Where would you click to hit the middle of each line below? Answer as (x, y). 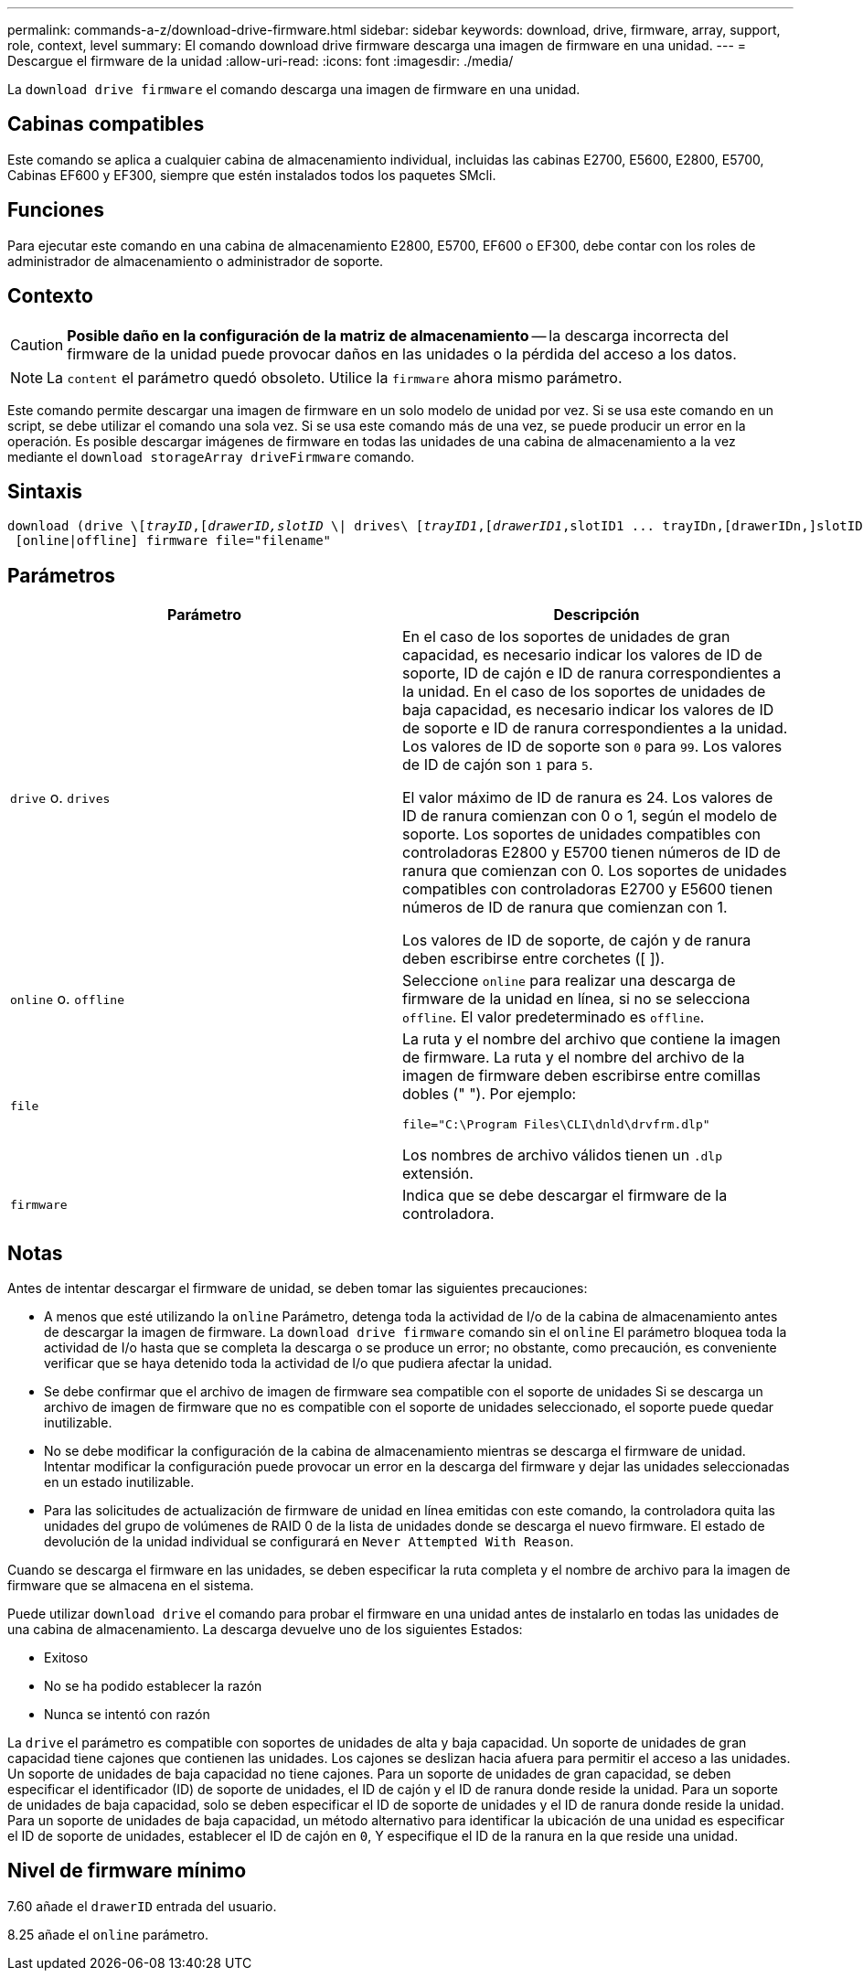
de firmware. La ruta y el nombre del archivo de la (574, 1058)
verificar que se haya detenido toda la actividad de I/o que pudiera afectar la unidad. (298, 1363)
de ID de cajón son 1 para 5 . (498, 765)
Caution (37, 344)
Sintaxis (45, 491)
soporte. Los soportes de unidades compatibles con (582, 834)
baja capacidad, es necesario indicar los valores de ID (588, 710)
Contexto (50, 296)
